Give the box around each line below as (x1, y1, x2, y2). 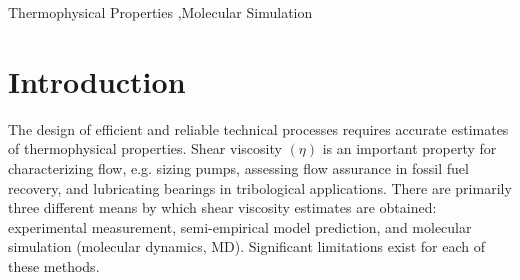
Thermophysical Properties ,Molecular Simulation (8, 2, 313, 22)
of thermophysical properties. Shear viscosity (8, 138, 282, 159)
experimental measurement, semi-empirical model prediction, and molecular (8, 216, 472, 237)
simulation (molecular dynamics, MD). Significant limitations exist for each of (8, 236, 485, 257)
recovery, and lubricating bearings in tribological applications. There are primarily (8, 177, 512, 198)
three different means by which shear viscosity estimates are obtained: (8, 197, 437, 218)
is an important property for (322, 138, 497, 159)
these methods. (8, 255, 100, 276)
